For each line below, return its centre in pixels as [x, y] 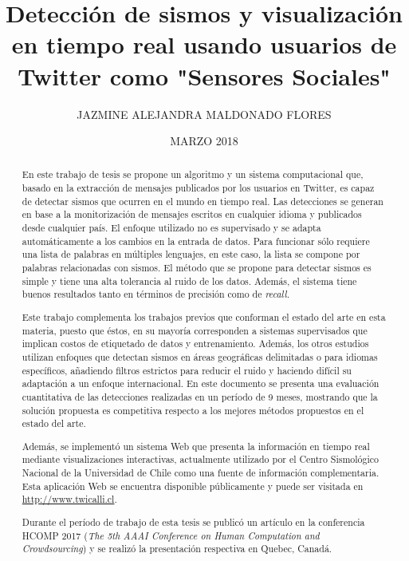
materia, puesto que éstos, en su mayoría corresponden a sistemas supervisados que [195, 330]
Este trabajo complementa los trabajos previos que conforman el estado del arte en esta [204, 316]
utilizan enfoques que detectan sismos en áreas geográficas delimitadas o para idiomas [200, 356]
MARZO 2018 [204, 141]
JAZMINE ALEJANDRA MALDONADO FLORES [204, 114]
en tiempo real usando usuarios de [204, 44]
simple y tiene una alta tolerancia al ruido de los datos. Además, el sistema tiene [189, 280]
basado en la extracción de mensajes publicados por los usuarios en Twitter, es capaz [198, 188]
